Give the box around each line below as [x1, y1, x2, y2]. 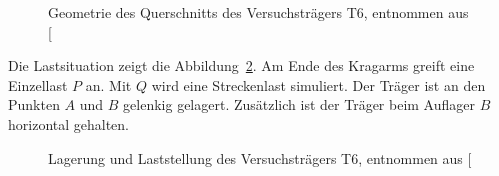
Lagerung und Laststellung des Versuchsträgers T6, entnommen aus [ [48, 147, 472, 168]
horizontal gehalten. [8, 113, 130, 134]
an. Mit [85, 74, 132, 95]
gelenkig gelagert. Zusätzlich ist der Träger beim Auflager [123, 94, 475, 115]
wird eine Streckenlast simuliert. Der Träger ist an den [151, 74, 486, 95]
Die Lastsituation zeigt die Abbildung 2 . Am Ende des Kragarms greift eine [8, 55, 475, 76]
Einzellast [8, 74, 68, 95]
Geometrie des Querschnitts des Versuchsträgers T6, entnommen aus [48, 2, 469, 22]
